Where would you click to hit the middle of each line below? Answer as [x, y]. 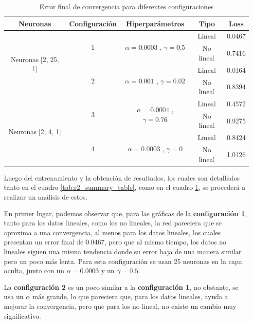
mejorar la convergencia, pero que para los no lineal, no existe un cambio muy [120, 306]
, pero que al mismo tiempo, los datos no [165, 242]
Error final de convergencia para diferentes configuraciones [126, 6]
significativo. [23, 315]
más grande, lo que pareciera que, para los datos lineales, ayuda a [130, 296]
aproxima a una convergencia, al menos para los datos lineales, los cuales [112, 232]
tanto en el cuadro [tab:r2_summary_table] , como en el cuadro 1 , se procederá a [125, 187]
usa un [14, 296]
